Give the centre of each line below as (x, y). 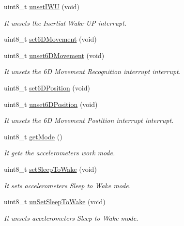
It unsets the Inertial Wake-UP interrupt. (65, 23)
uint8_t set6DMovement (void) (50, 39)
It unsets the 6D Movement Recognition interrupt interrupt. (92, 71)
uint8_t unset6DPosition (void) (51, 104)
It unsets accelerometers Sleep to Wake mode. (71, 218)
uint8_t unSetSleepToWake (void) (55, 202)
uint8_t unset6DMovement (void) (54, 55)
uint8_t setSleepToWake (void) (50, 169)
